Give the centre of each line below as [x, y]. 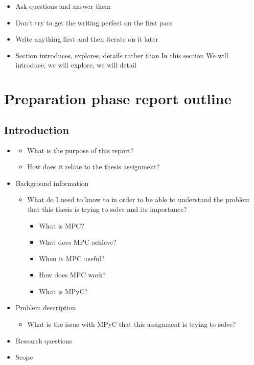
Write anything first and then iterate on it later [87, 39]
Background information [52, 183]
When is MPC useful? [72, 258]
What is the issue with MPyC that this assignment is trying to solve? [131, 324]
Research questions [44, 340]
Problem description [46, 308]
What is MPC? [61, 225]
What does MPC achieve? [78, 242]
